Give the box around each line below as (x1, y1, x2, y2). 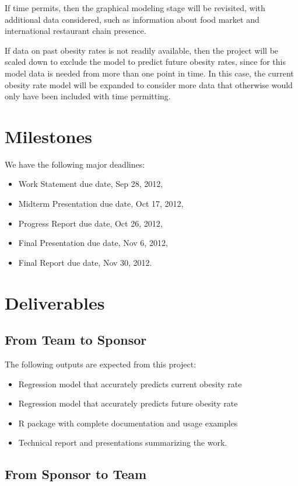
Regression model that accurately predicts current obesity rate (18, 377, 242, 390)
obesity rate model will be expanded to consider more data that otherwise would (5, 78, 293, 91)
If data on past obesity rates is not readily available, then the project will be (5, 44, 279, 56)
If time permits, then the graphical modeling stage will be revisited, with (5, 2, 265, 13)
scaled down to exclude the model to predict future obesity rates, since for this (5, 55, 286, 68)
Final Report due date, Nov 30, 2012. (18, 256, 152, 268)
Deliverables (5, 290, 105, 314)
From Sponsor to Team (5, 465, 147, 483)
